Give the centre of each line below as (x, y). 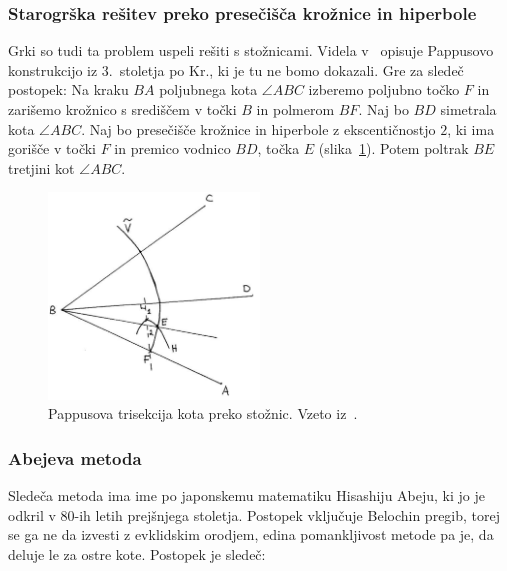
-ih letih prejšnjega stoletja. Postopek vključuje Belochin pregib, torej (287, 514)
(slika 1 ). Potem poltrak (393, 148)
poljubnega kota (208, 89)
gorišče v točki (52, 148)
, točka (278, 148)
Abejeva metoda (75, 457)
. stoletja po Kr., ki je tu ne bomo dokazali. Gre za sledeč (286, 69)
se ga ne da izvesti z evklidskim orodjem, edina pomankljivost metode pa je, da (251, 534)
